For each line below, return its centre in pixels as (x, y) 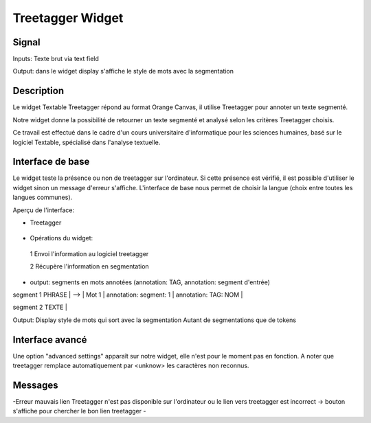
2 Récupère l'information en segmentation (89, 266)
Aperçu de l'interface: (44, 210)
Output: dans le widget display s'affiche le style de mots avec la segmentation (123, 71)
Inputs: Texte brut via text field (56, 59)
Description (38, 91)
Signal (26, 42)
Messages (35, 385)
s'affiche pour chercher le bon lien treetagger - (79, 411)
